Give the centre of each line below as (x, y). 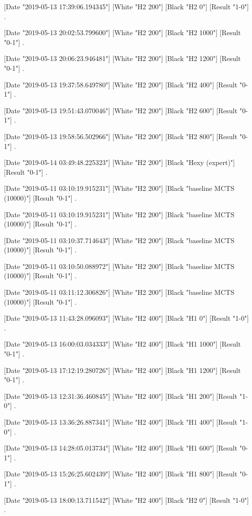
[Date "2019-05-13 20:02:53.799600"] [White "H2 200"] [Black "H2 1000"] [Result (122, 32)
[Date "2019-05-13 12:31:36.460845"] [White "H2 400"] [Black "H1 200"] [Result (121, 396)
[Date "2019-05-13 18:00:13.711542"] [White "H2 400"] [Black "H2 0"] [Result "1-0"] (126, 500)
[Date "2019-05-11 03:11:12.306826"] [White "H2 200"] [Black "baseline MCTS (119, 292)
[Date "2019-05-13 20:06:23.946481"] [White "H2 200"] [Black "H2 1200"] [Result (122, 58)
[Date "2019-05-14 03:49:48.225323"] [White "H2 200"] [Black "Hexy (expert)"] (119, 162)
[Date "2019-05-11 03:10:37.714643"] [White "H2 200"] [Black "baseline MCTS (119, 240)
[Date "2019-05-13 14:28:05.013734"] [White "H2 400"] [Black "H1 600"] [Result (121, 448)
